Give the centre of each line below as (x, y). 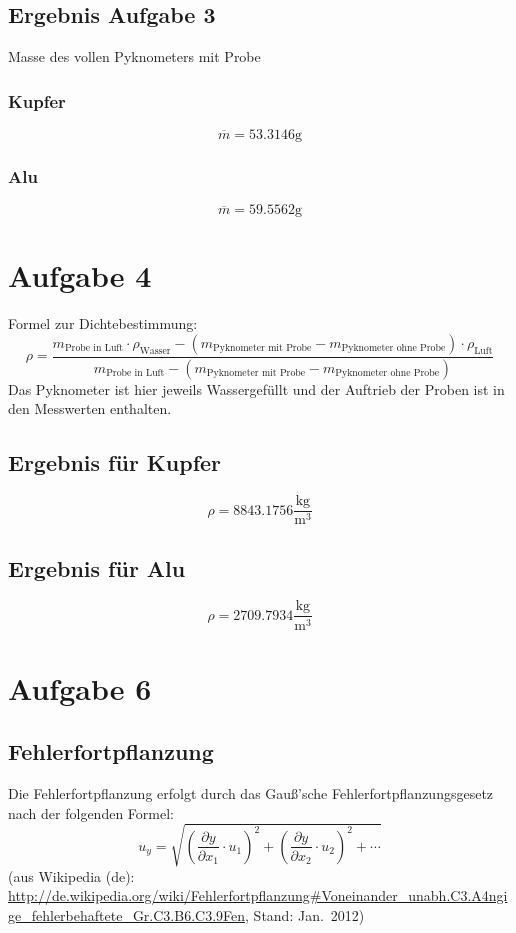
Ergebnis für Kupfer (115, 462)
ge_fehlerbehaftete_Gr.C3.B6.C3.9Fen (127, 915)
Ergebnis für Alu (97, 567)
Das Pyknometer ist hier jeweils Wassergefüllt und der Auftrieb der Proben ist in (256, 388)
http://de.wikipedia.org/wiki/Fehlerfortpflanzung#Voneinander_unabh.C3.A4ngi (258, 895)
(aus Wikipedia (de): (71, 875)
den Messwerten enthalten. (90, 408)
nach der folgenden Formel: (91, 812)
